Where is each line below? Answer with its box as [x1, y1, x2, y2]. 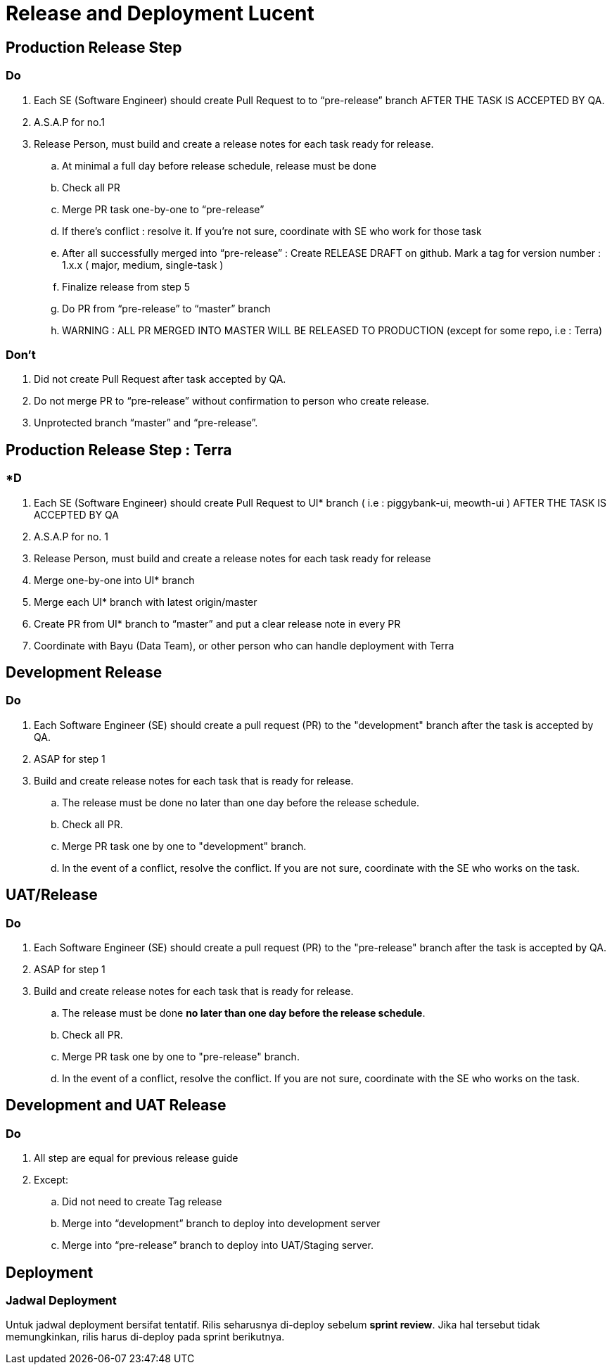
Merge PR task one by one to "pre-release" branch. [62, 1050, 300, 1063]
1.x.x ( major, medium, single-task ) [62, 258, 224, 271]
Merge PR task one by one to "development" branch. [62, 839, 307, 852]
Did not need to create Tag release [62, 1195, 222, 1208]
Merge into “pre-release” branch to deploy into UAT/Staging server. [62, 1239, 374, 1252]
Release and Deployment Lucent [6, 1, 314, 25]
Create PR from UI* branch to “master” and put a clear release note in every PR [34, 617, 401, 630]
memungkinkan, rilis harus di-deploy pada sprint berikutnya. [6, 1331, 285, 1343]
